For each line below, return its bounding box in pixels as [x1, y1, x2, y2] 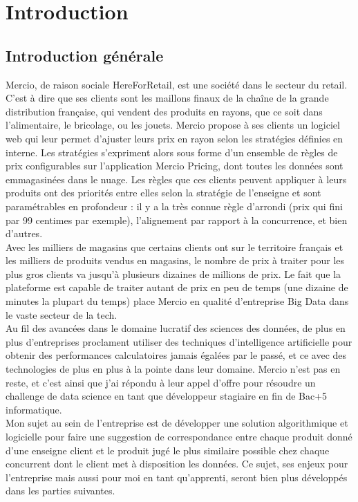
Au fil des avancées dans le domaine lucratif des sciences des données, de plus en [6, 321, 346, 335]
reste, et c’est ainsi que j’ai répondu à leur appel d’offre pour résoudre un [6, 375, 316, 389]
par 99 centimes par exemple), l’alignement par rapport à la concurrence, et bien [6, 212, 348, 227]
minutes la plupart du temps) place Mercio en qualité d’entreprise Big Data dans [6, 294, 349, 308]
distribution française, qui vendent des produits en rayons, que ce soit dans [6, 104, 323, 118]
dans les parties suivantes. [6, 483, 115, 498]
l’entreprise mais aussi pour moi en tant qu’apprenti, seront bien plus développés [6, 470, 348, 484]
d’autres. [6, 226, 43, 241]
